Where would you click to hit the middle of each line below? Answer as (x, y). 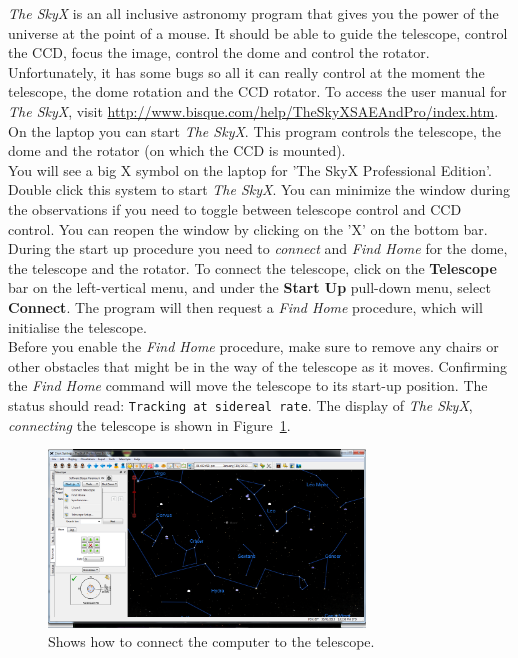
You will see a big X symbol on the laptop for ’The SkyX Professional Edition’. (250, 169)
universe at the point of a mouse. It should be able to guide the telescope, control (258, 32)
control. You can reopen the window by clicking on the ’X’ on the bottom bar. (248, 228)
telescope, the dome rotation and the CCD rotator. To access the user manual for (257, 91)
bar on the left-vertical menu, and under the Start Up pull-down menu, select (249, 287)
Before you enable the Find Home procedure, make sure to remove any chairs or (253, 346)
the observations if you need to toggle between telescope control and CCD (235, 208)
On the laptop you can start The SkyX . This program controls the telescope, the (255, 130)
